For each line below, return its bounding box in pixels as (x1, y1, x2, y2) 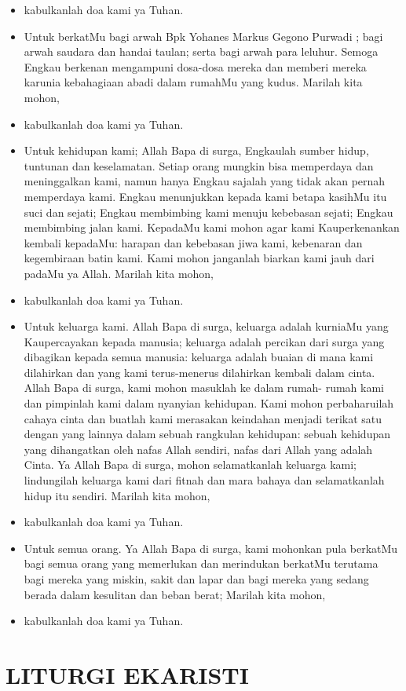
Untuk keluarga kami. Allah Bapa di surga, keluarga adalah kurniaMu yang (24, 318, 389, 335)
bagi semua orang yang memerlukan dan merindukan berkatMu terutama (24, 555, 379, 572)
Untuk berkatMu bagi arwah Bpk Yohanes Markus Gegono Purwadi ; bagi (24, 27, 383, 44)
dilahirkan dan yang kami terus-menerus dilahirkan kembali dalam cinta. (24, 364, 375, 380)
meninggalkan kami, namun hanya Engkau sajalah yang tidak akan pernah (24, 173, 386, 189)
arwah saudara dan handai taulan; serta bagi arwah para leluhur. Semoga (24, 43, 379, 60)
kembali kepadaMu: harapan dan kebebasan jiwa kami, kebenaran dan (24, 234, 363, 250)
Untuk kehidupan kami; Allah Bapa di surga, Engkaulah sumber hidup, (24, 142, 369, 159)
